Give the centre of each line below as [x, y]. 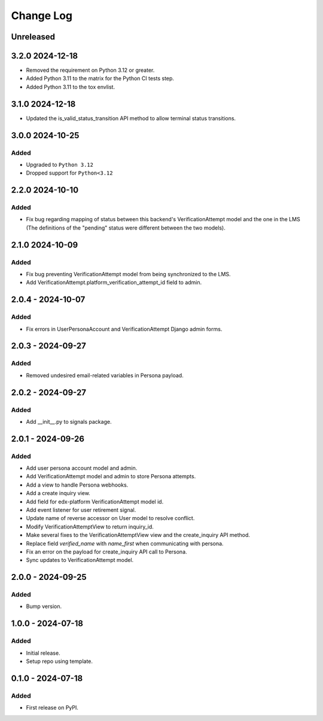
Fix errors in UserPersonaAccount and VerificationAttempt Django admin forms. [124, 329]
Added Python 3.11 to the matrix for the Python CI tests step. [100, 78]
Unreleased [33, 37]
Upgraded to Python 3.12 [60, 164]
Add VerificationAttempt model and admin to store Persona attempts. [111, 476]
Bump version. [44, 606]
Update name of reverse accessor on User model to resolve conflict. [110, 518]
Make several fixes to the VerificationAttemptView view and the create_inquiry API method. [138, 535]
